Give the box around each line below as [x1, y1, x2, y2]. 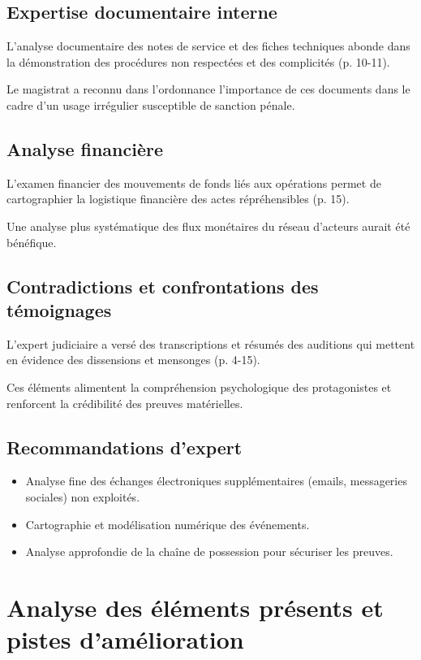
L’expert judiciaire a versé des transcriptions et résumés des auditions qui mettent [6, 335, 415, 352]
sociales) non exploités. [25, 488, 140, 505]
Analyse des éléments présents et [6, 590, 384, 623]
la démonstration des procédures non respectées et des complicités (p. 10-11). [6, 53, 390, 70]
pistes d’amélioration [6, 623, 244, 656]
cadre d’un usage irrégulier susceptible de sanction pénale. [6, 96, 295, 113]
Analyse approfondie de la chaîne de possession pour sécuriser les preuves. [25, 543, 393, 560]
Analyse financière [6, 136, 164, 161]
